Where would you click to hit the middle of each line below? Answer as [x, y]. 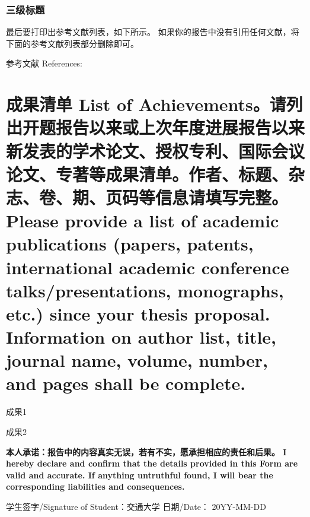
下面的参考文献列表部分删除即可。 [72, 43]
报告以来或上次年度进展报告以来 [180, 127]
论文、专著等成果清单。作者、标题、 [147, 174]
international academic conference [148, 267]
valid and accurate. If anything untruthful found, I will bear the [140, 475]
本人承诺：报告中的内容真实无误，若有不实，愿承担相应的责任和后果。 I [146, 451]
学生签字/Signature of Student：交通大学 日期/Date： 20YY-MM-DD [136, 506]
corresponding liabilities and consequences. [95, 486]
